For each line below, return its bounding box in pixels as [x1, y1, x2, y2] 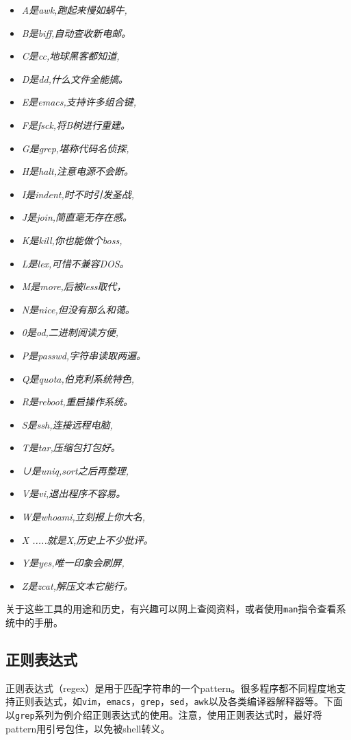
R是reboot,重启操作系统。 [21, 394, 133, 409]
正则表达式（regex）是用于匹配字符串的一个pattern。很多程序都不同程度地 [5, 680, 337, 695]
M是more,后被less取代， [21, 279, 127, 294]
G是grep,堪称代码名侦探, [21, 141, 129, 155]
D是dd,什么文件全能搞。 [21, 71, 128, 86]
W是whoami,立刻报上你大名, [21, 510, 146, 524]
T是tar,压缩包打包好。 [21, 440, 120, 455]
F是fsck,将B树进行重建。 [21, 117, 130, 132]
